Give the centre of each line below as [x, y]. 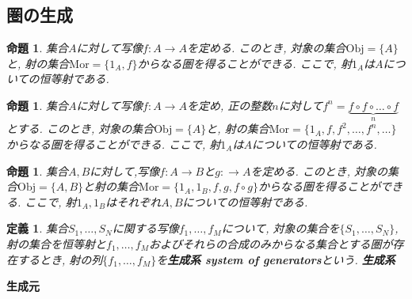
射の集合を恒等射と [56, 243]
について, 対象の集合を [280, 228]
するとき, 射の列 [60, 259]
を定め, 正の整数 [229, 105]
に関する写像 [145, 228]
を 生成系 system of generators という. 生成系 [276, 259]
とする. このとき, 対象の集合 [80, 129]
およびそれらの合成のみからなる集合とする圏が [271, 243]
